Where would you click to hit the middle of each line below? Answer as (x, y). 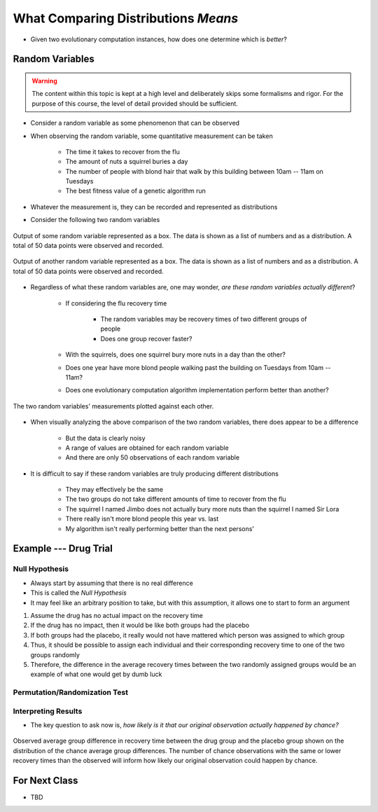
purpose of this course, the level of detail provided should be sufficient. (135, 103)
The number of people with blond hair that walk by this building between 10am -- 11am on (194, 171)
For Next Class (45, 780)
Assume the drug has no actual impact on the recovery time (117, 615)
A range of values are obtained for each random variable (147, 448)
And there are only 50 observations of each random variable (153, 457)
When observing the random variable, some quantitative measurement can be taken (152, 136)
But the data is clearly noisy (106, 438)
